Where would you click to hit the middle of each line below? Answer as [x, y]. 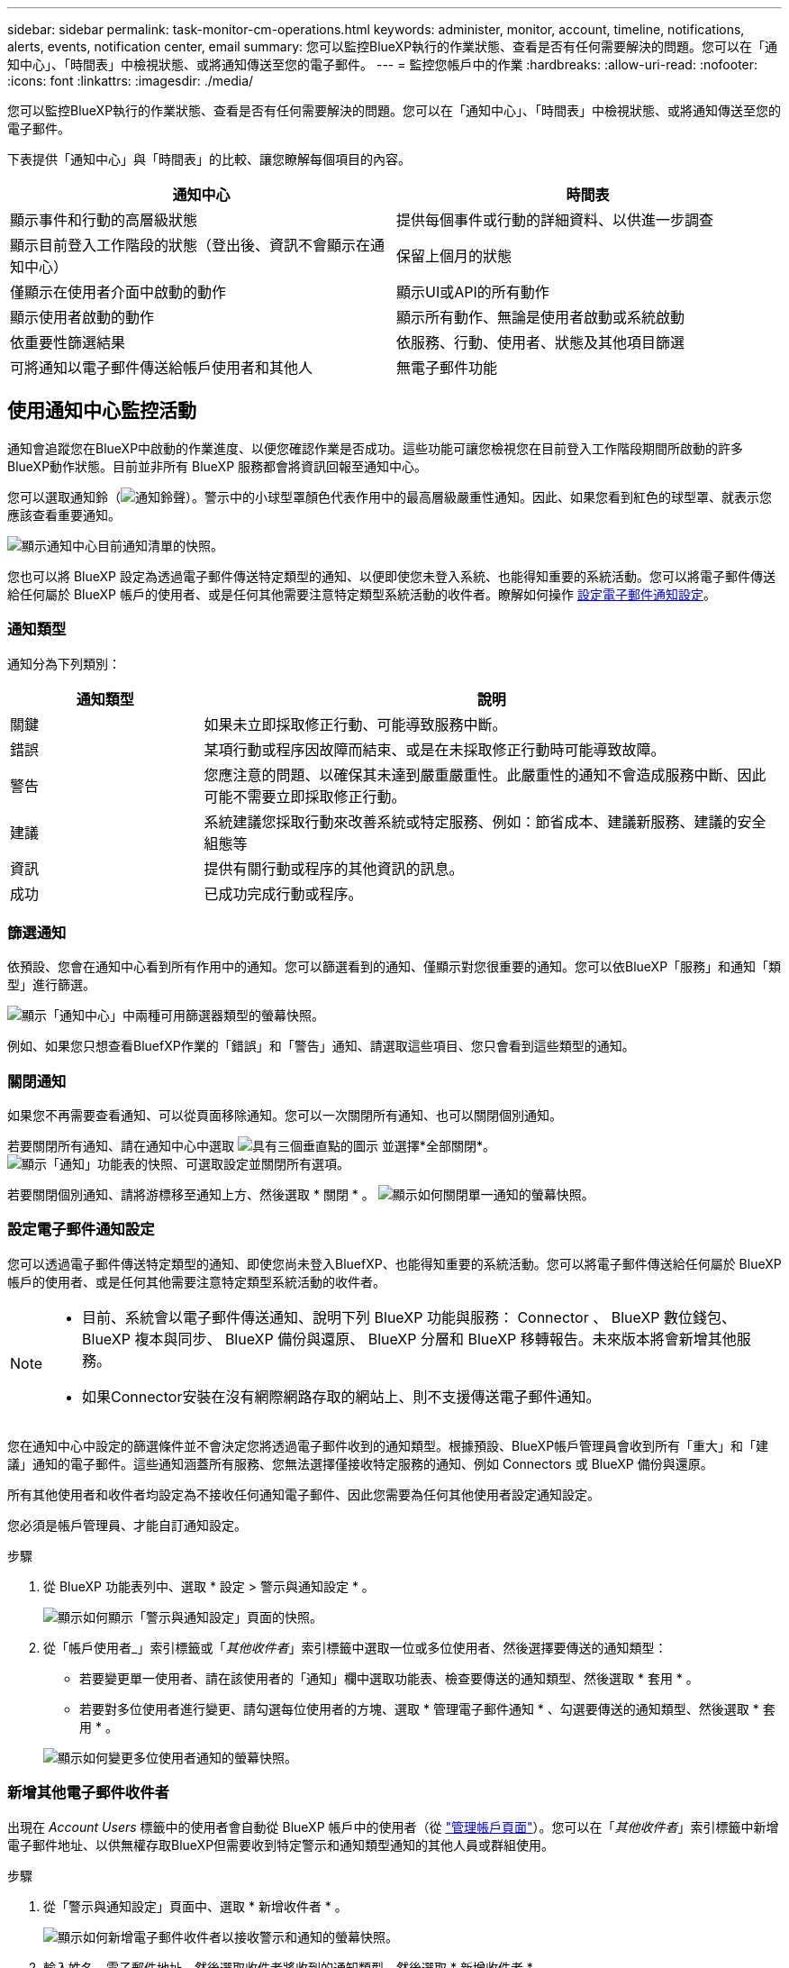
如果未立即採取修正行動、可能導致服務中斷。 [355, 724]
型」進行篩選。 [51, 985]
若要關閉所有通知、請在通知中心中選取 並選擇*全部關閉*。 [251, 1146]
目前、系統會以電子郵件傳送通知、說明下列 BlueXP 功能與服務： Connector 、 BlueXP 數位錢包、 [409, 1317]
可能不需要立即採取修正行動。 [305, 796]
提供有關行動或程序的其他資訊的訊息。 [334, 868]
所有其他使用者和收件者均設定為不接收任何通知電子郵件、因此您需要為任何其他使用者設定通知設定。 [304, 1494]
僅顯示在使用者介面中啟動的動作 [118, 292]
